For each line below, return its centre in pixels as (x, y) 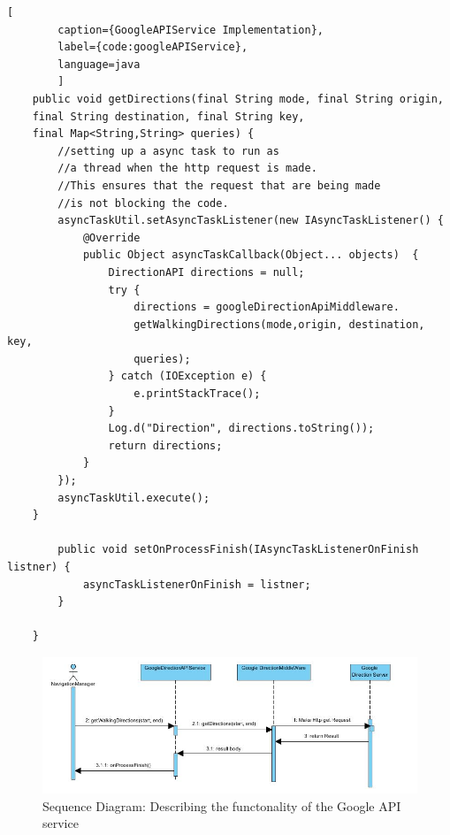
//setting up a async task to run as (168, 151)
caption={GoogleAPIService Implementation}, (191, 30)
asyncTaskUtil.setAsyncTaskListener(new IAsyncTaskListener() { (251, 221)
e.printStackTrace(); (197, 394)
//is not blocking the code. (143, 203)
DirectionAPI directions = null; (206, 272)
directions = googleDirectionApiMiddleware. (267, 307)
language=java (99, 64)
